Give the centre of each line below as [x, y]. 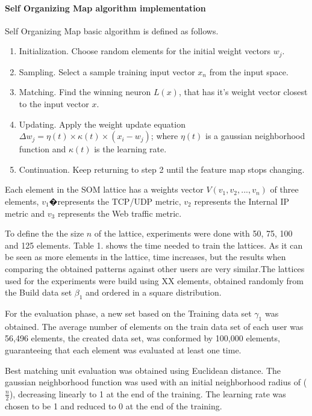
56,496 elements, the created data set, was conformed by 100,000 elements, [142, 338]
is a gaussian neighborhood [255, 136]
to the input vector [54, 104]
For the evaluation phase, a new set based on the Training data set [128, 313]
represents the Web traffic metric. [120, 213]
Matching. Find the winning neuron [85, 92]
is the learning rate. [130, 149]
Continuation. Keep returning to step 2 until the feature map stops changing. [162, 169]
